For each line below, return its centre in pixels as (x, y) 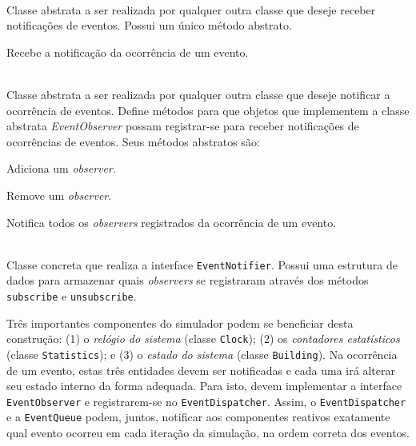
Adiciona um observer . (61, 168)
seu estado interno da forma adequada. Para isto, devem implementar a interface (204, 386)
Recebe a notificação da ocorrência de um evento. (128, 52)
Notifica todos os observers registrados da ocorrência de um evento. (172, 222)
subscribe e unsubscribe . (72, 295)
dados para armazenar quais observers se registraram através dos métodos (188, 280)
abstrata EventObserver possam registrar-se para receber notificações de (183, 126)
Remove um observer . (59, 195)
